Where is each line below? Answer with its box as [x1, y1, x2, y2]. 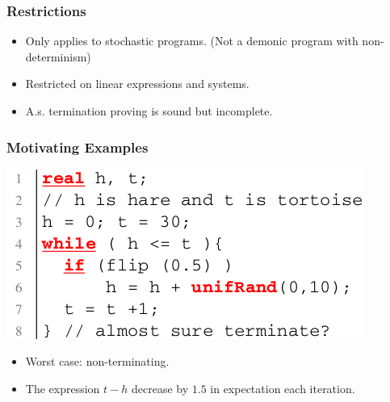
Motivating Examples [6, 136, 149, 157]
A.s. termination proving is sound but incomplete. [25, 103, 273, 119]
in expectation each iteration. [210, 380, 355, 396]
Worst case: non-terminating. [25, 353, 170, 370]
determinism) [25, 48, 91, 65]
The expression [25, 380, 100, 396]
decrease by [131, 380, 189, 396]
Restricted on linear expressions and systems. [25, 75, 250, 92]
